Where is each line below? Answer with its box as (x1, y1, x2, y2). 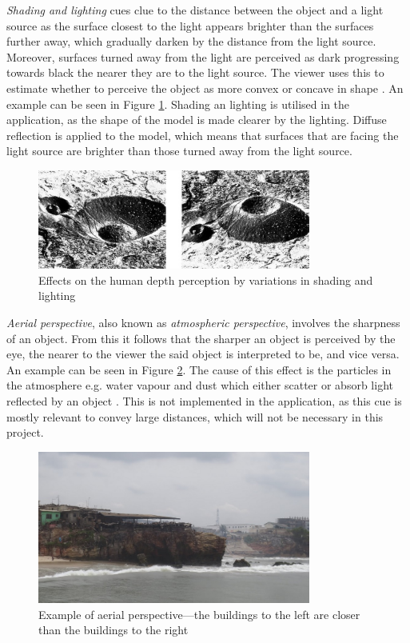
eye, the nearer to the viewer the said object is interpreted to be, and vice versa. (6, 345, 400, 362)
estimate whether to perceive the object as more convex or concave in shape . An (6, 79, 404, 96)
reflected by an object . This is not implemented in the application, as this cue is (6, 392, 402, 409)
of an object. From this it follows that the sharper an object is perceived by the (6, 329, 396, 346)
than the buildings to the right (38, 621, 189, 638)
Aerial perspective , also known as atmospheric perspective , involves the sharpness (6, 314, 400, 330)
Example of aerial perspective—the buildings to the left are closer (38, 605, 360, 622)
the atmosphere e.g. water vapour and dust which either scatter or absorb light (6, 377, 393, 393)
